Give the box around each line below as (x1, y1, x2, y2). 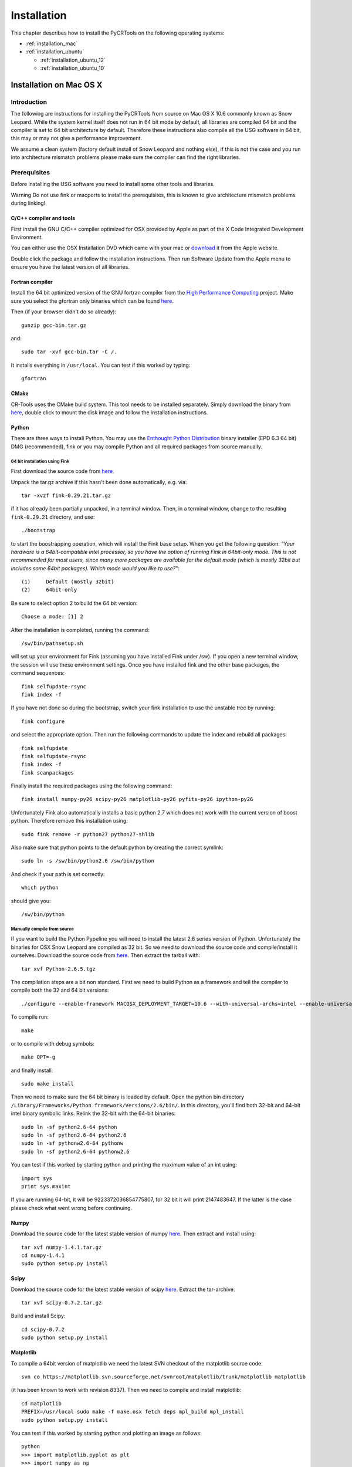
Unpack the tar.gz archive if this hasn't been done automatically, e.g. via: (11, 478, 187, 485)
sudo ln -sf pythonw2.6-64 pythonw (21, 1140, 124, 1147)
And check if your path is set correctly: (11, 870, 105, 877)
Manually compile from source (11, 926, 75, 932)
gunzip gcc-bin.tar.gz (21, 322, 87, 329)
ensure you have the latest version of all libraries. (11, 263, 130, 271)
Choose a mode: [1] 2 (21, 613, 83, 620)
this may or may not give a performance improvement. (11, 135, 143, 142)
